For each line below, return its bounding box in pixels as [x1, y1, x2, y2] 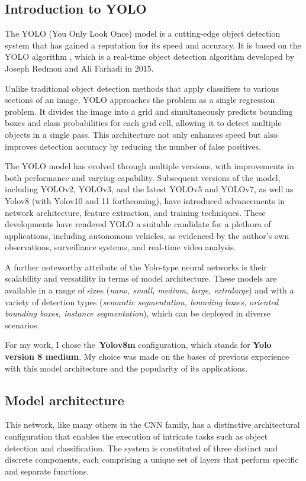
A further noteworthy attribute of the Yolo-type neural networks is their [5, 260, 268, 273]
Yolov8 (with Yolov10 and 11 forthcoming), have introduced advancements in [5, 194, 285, 206]
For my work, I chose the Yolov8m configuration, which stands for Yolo [5, 338, 272, 351]
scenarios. [5, 318, 40, 331]
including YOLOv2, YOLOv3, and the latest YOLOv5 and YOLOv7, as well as [5, 183, 294, 195]
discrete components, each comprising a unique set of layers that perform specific [5, 453, 299, 466]
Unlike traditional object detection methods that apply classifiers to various [5, 82, 279, 94]
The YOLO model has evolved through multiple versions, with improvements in [5, 160, 294, 172]
